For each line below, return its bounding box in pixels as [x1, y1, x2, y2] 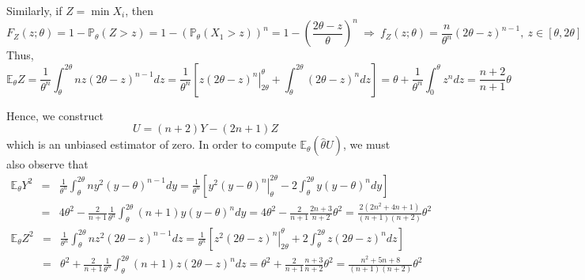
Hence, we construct [6, 107, 104, 123]
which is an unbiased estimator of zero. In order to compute [6, 136, 296, 153]
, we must [342, 136, 391, 153]
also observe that [6, 156, 89, 172]
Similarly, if [6, 2, 62, 18]
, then [125, 2, 153, 18]
